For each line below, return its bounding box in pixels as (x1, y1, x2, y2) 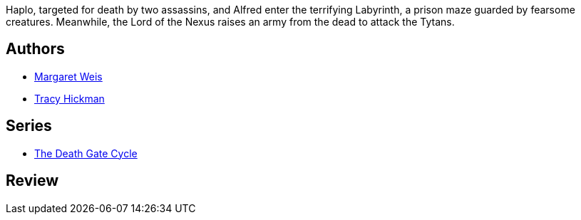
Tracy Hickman (34, 92, 105, 105)
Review (6, 172, 59, 190)
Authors (6, 40, 65, 58)
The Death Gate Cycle (34, 147, 138, 159)
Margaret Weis (34, 70, 103, 83)
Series (6, 117, 52, 135)
